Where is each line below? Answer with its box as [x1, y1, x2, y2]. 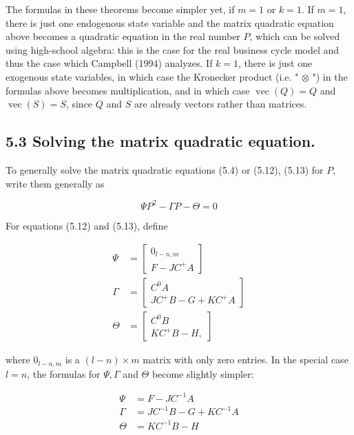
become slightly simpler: [152, 366, 254, 381]
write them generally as [6, 176, 105, 190]
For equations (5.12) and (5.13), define [6, 218, 168, 232]
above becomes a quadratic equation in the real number [6, 29, 240, 43]
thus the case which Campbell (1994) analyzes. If [6, 56, 213, 70]
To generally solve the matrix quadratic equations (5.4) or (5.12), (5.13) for [6, 162, 324, 176]
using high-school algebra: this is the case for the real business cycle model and [6, 42, 340, 57]
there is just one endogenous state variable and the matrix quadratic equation [6, 15, 334, 30]
